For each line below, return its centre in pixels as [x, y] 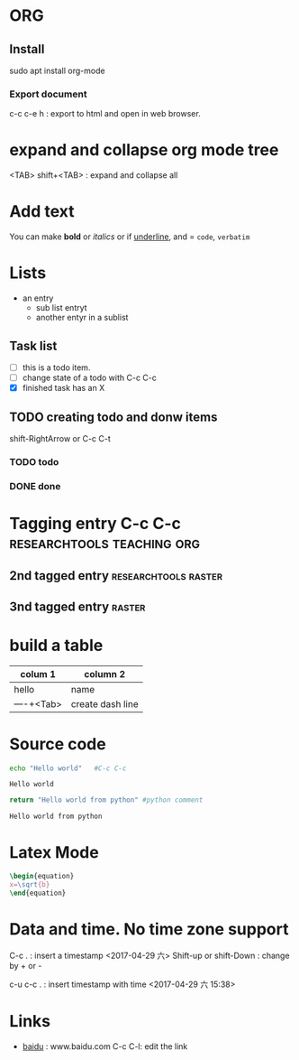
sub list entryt [61, 308]
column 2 [105, 674]
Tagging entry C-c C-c [95, 523]
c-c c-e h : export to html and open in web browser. [105, 114]
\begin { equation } [42, 877]
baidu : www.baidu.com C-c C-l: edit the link [105, 1046]
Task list [33, 345]
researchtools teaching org [105, 542]
